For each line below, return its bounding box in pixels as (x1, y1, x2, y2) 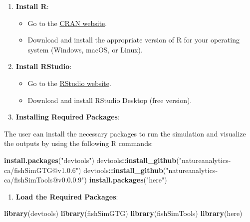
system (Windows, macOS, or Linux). (27, 44, 143, 54)
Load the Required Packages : (15, 191, 118, 201)
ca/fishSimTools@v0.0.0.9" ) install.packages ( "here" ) (4, 174, 167, 185)
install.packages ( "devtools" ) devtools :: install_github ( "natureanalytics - (4, 154, 231, 165)
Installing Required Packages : (15, 111, 120, 122)
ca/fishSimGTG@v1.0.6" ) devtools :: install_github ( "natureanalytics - (4, 164, 218, 175)
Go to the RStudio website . (27, 77, 111, 88)
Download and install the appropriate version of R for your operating (27, 34, 240, 45)
